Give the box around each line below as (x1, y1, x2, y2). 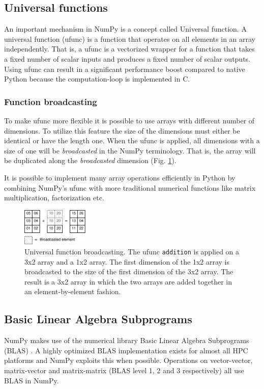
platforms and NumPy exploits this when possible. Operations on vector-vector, (4, 355, 253, 366)
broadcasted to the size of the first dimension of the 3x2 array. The (24, 266, 233, 277)
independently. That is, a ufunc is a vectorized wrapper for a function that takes (4, 43, 255, 54)
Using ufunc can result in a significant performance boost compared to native (4, 63, 245, 74)
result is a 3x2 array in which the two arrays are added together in (24, 276, 232, 287)
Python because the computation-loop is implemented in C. (4, 73, 190, 84)
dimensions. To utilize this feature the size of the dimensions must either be (4, 125, 240, 136)
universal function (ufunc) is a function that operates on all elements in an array (4, 33, 256, 44)
